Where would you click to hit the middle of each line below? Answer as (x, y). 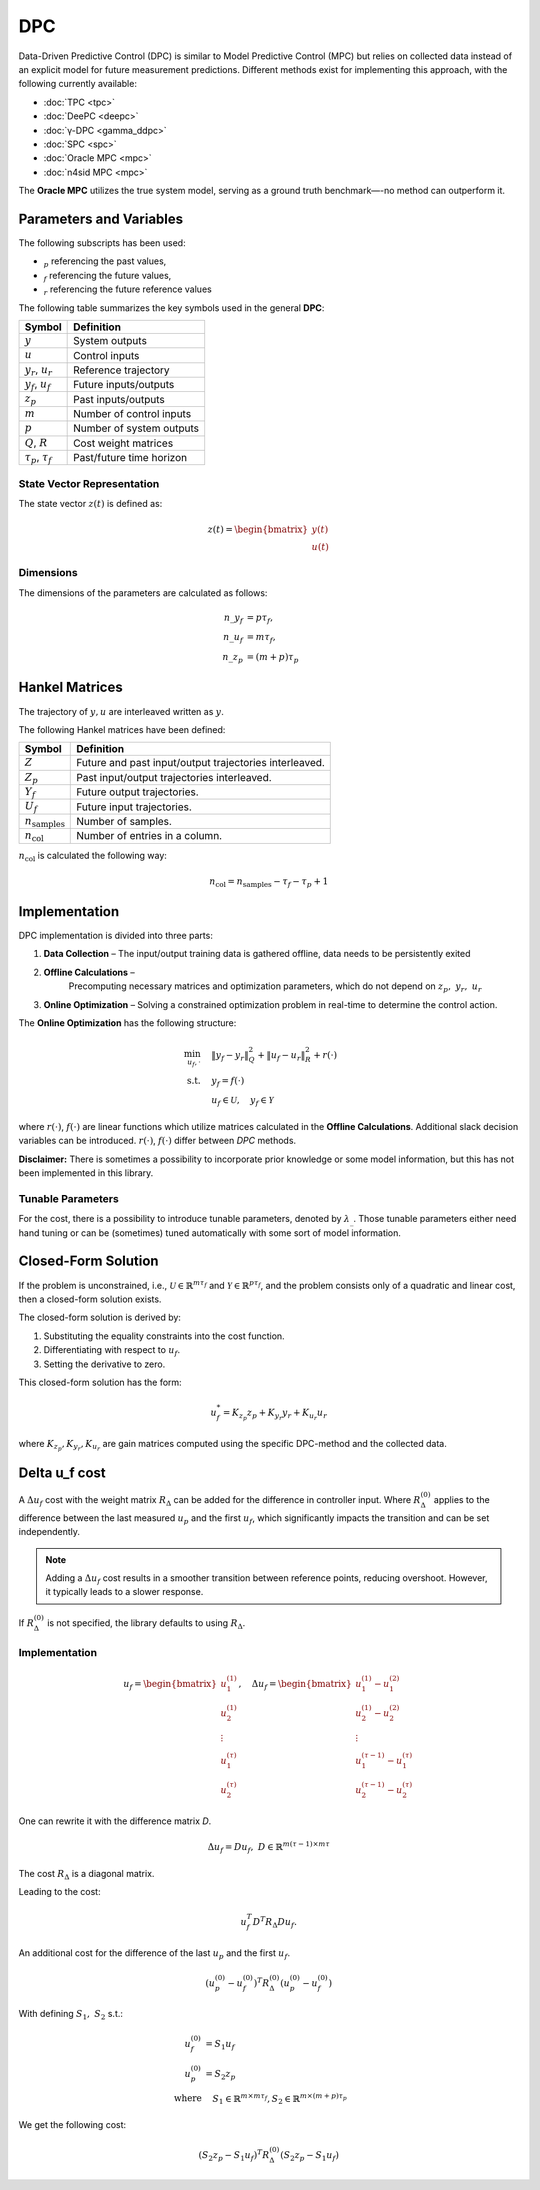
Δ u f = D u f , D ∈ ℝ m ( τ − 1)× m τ (268, 1847)
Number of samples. (124, 822)
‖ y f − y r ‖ (230, 1056)
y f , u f (37, 385)
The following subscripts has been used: (102, 242)
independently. (49, 1532)
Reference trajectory (121, 370)
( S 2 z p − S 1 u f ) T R (234, 2155)
